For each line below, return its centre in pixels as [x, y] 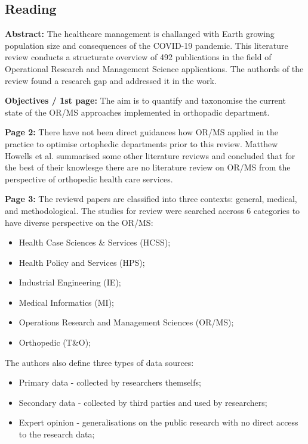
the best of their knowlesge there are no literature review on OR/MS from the [148, 167]
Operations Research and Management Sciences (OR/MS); [126, 322]
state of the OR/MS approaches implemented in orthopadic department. [137, 112]
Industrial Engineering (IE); [70, 282]
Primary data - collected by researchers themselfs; [110, 382]
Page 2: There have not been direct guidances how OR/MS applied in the [142, 132]
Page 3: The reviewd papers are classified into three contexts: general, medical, [151, 199]
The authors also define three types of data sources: [99, 362]
